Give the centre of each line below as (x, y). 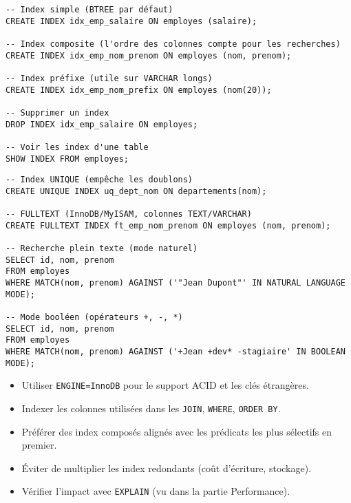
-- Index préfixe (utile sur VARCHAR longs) (109, 78)
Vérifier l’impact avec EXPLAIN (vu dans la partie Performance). (156, 491)
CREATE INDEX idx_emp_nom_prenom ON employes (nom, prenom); (149, 55)
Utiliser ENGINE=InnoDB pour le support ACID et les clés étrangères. (165, 385)
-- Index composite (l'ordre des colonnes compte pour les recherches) (173, 44)
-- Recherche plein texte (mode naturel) (102, 249)
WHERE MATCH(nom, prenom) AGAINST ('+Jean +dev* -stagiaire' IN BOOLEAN (175, 352)
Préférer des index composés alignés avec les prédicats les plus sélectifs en (177, 431)
